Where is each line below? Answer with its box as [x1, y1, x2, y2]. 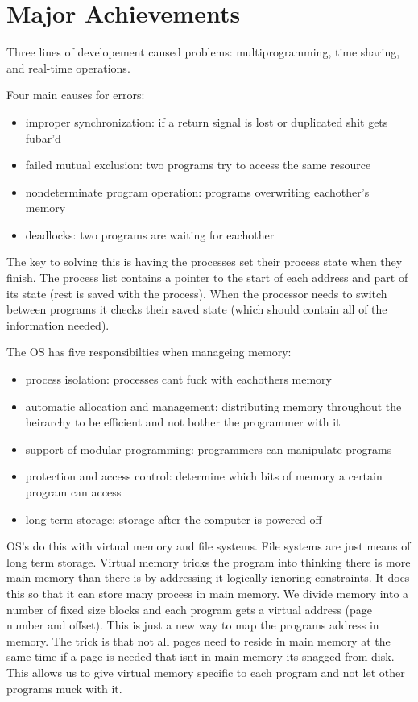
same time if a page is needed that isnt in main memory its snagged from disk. [6, 648, 395, 665]
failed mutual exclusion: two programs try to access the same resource [25, 156, 371, 173]
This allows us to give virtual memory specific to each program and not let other [6, 663, 405, 680]
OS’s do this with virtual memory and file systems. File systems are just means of [6, 538, 411, 555]
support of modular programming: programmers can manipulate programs [25, 440, 392, 457]
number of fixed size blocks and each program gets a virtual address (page [6, 600, 373, 617]
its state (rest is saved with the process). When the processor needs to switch [6, 285, 387, 301]
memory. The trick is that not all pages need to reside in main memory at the [6, 632, 391, 649]
